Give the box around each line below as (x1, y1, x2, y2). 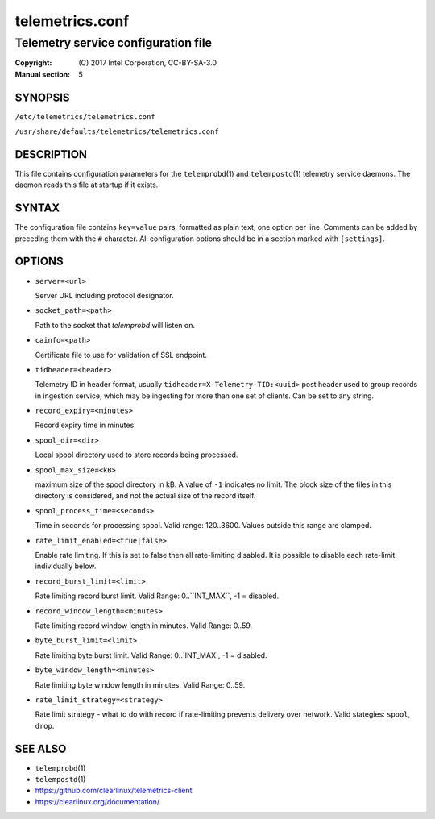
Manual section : (14, 69, 71, 79)
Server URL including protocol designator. (35, 290, 175, 300)
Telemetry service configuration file (14, 35, 213, 50)
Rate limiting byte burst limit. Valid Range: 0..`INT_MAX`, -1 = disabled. (35, 650, 267, 660)
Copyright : (14, 58, 52, 68)
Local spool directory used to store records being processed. (35, 450, 238, 459)
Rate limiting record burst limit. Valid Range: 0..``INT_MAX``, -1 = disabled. (35, 591, 280, 601)
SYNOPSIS (14, 90, 70, 104)
